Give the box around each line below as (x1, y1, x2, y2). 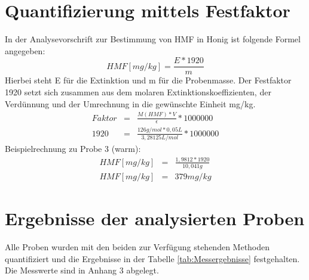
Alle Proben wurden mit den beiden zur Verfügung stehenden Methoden (5, 240, 270, 253)
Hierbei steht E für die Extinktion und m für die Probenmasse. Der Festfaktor (5, 74, 292, 86)
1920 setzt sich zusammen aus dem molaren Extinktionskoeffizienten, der (5, 85, 271, 98)
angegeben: (5, 44, 45, 57)
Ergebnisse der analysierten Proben (5, 206, 305, 231)
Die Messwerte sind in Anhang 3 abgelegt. (5, 264, 159, 276)
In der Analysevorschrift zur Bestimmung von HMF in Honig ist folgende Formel (5, 33, 301, 45)
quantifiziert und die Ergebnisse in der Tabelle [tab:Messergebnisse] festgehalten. (5, 252, 300, 265)
